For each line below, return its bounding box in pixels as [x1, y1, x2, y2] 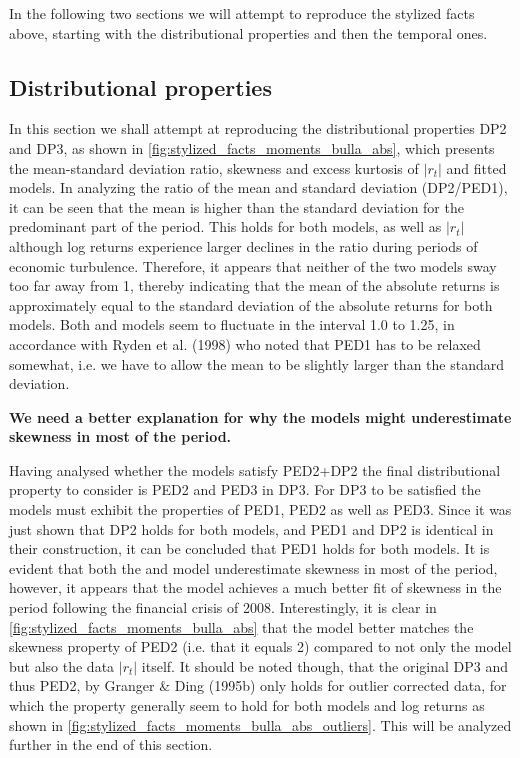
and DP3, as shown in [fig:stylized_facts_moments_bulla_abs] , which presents [9, 137, 495, 158]
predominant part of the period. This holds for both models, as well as [9, 216, 442, 237]
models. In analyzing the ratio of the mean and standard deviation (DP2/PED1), [9, 177, 508, 198]
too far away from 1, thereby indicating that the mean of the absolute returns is [9, 275, 500, 296]
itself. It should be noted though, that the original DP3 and [141, 655, 509, 676]
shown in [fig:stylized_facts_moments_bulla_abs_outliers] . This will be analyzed [9, 714, 512, 735]
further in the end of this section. [9, 734, 213, 755]
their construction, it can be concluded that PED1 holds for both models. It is [9, 538, 490, 559]
